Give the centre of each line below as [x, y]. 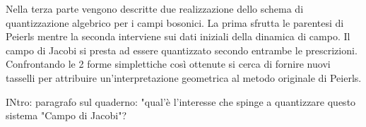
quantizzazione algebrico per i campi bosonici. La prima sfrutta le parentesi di [175, 22]
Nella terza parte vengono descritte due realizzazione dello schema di [155, 8]
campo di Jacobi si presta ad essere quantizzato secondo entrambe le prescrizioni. [182, 50]
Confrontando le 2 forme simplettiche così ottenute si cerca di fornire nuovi [168, 64]
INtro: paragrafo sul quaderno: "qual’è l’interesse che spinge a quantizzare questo [181, 101]
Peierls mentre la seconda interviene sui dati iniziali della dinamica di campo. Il [178, 36]
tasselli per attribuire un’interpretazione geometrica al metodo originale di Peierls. [184, 77]
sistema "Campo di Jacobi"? [66, 115]
